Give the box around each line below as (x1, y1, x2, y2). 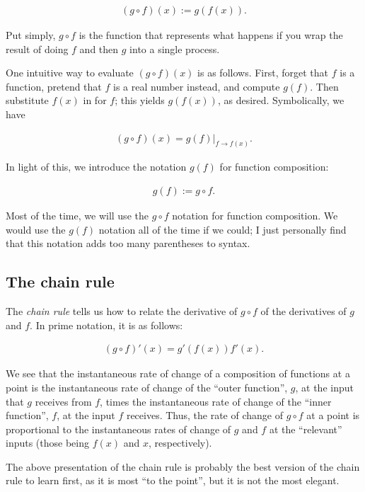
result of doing (6, 41, 69, 56)
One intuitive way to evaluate (6, 65, 134, 80)
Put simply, (6, 28, 56, 42)
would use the (6, 222, 66, 236)
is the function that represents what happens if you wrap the (79, 28, 343, 42)
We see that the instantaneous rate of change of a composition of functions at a (6, 366, 350, 381)
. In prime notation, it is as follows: (30, 317, 183, 332)
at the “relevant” (269, 421, 342, 436)
